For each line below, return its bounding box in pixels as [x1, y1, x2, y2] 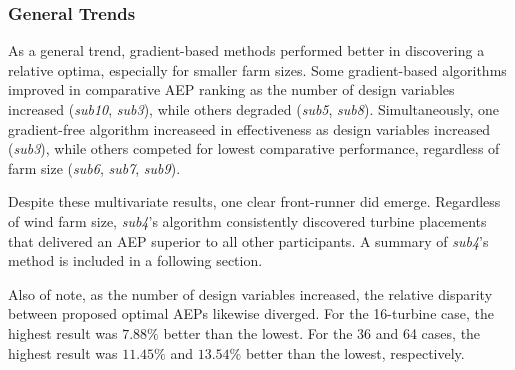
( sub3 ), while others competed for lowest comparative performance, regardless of [8, 138, 500, 159]
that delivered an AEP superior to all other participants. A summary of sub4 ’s [8, 230, 489, 251]
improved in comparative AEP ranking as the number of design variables [8, 79, 455, 100]
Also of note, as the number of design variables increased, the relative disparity [8, 283, 493, 304]
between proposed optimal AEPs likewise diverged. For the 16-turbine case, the [8, 303, 494, 324]
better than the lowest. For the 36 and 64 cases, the [163, 322, 481, 343]
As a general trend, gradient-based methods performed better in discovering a [8, 40, 485, 61]
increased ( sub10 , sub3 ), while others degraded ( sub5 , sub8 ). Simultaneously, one [8, 99, 499, 119]
